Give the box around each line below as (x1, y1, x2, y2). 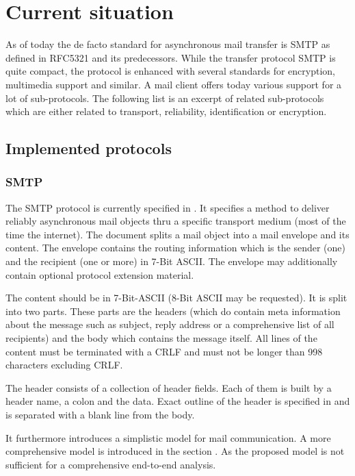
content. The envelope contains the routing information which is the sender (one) (5, 240, 345, 255)
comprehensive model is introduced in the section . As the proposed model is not (5, 444, 345, 458)
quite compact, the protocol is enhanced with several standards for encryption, (5, 64, 335, 78)
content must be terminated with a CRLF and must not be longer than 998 (5, 344, 323, 358)
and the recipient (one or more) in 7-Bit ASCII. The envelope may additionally (5, 254, 338, 268)
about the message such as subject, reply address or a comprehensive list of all (5, 317, 334, 331)
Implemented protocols (5, 138, 172, 159)
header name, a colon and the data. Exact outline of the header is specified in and (5, 394, 350, 408)
